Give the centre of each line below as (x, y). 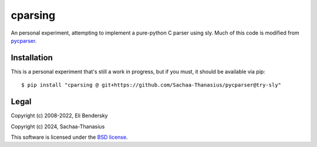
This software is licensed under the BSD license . (70, 137)
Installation (32, 58)
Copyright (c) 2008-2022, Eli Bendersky (59, 116)
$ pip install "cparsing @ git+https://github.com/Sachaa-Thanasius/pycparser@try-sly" (151, 85)
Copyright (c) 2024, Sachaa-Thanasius (58, 127)
